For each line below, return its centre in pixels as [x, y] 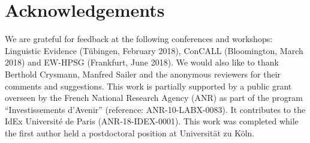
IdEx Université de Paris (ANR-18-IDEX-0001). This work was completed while [152, 121]
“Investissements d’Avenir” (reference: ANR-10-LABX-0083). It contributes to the [155, 109]
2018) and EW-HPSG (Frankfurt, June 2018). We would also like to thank [142, 62]
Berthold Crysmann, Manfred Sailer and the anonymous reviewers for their [143, 74]
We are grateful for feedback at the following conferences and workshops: [139, 39]
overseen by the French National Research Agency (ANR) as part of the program [154, 98]
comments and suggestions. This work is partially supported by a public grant [148, 86]
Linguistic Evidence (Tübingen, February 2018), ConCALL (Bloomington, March [154, 50]
